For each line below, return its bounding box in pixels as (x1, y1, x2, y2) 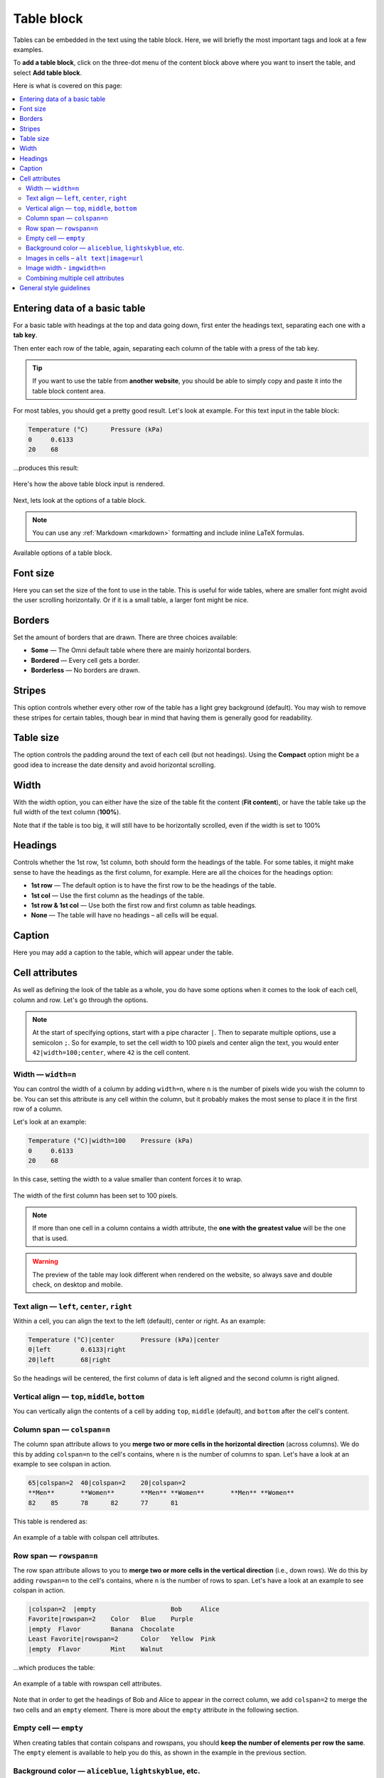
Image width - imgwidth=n (26, 264, 106, 272)
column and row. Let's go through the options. (13, 996, 149, 1004)
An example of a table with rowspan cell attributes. (13, 1679, 162, 1688)
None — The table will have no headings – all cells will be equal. (31, 911, 218, 920)
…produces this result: (13, 463, 80, 472)
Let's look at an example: (13, 1117, 87, 1127)
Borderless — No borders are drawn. (31, 666, 140, 675)
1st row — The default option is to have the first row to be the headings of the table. (31, 881, 277, 890)
